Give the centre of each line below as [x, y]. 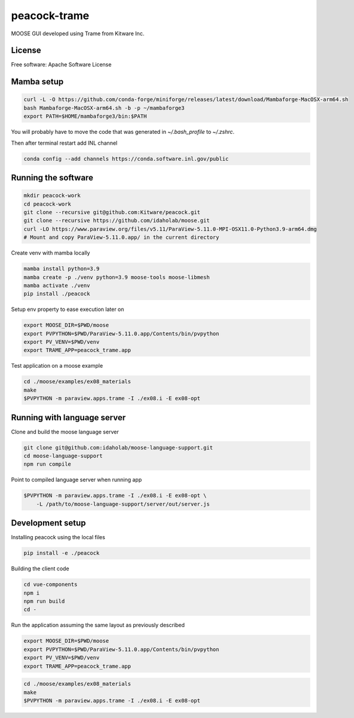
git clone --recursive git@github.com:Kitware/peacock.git [112, 212]
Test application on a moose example [57, 366]
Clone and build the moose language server [65, 432]
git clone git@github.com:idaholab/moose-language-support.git [118, 447]
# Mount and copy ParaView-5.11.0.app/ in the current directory [121, 237]
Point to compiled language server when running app [77, 480]
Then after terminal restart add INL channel [64, 143]
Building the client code [40, 569]
